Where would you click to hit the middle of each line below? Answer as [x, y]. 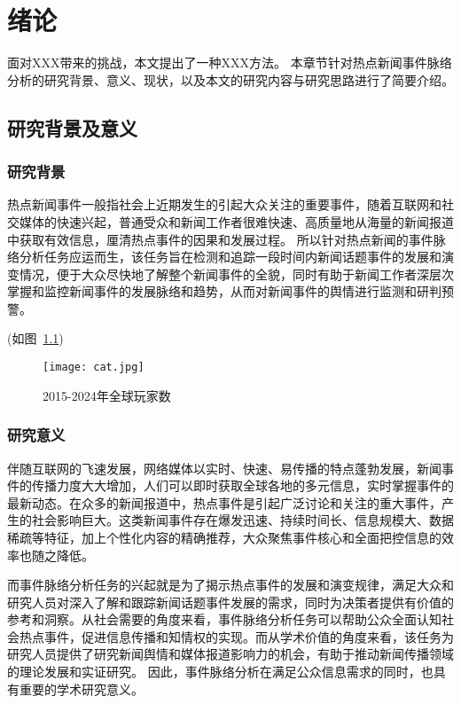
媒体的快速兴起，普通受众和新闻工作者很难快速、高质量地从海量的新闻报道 [236, 221]
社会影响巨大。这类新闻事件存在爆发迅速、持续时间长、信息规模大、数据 [242, 520]
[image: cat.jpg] [94, 368]
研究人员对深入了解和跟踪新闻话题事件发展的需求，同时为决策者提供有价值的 [230, 602]
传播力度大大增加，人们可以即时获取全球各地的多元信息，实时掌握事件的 [242, 485]
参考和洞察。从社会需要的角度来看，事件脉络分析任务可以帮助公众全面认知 [224, 619]
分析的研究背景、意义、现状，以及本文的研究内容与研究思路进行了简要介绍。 [230, 79]
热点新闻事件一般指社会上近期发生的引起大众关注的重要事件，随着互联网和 [224, 204]
